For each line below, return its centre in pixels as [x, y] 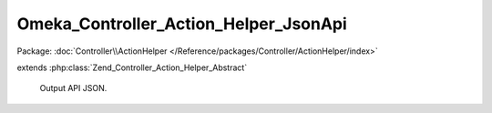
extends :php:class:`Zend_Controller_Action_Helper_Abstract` [132, 67]
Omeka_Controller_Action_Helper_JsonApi [182, 24]
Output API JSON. [73, 88]
